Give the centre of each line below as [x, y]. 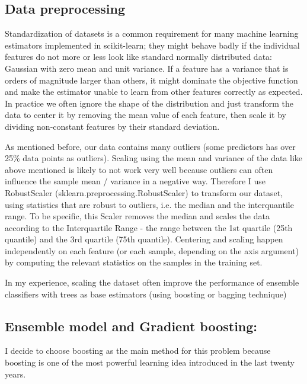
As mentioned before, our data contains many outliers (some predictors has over [150, 146]
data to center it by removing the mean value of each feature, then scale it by [145, 115]
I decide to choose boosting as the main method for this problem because [138, 351]
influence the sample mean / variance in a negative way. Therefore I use [135, 181]
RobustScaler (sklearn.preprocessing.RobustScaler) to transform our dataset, [144, 192]
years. [15, 374]
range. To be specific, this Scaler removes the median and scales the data [137, 216]
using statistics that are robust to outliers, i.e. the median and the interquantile [149, 204]
